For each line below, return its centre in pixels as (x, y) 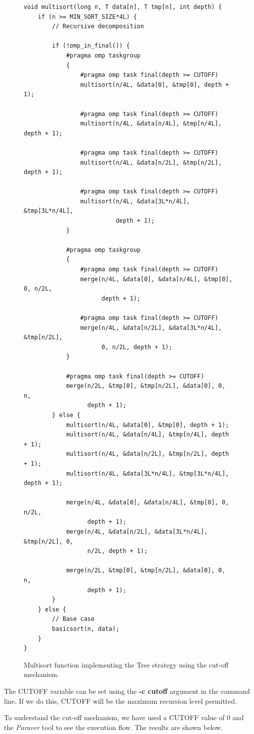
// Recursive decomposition (98, 27)
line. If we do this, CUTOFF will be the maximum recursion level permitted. (121, 701)
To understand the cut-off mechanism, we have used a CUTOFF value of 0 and (124, 717)
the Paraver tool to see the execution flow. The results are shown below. (113, 727)
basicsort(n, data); (86, 629)
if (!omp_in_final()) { (91, 46)
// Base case (73, 619)
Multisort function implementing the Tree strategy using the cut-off (126, 664)
